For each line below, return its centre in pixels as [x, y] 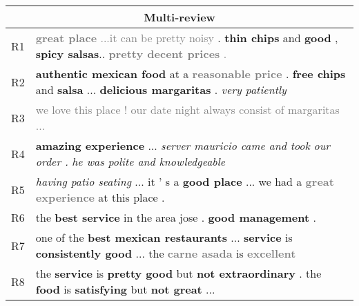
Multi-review [179, 17]
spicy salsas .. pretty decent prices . [131, 54]
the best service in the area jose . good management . [176, 217]
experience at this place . [100, 197]
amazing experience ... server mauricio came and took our [183, 145]
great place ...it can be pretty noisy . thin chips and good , [187, 38]
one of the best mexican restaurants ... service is [164, 237]
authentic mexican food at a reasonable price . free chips [191, 74]
